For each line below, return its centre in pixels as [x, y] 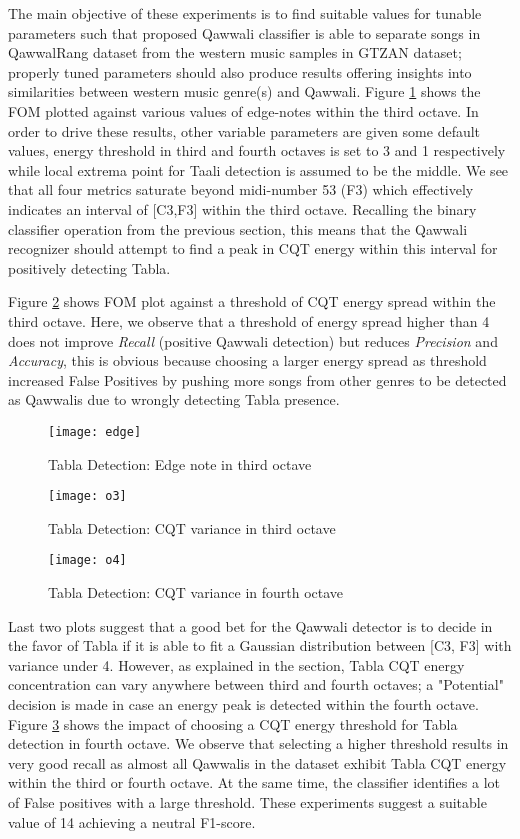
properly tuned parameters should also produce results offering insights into [240, 71]
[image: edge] [95, 431]
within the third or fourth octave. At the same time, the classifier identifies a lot [254, 782]
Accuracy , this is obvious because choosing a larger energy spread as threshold [247, 360]
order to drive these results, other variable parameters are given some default [244, 130]
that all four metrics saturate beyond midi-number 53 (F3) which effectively [241, 189]
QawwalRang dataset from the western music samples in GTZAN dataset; [235, 52]
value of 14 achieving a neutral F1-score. [132, 821]
